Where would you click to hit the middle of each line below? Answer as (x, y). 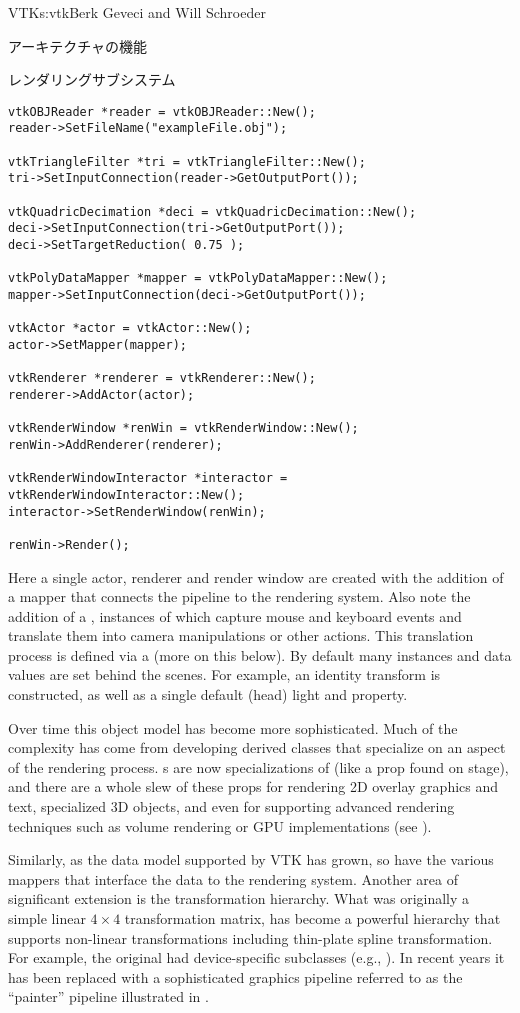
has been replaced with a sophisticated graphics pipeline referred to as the (235, 976)
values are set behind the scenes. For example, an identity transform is (224, 674)
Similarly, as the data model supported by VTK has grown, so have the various (251, 859)
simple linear (47, 918)
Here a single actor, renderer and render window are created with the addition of (256, 576)
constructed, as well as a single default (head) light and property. (208, 694)
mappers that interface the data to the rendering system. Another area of (233, 878)
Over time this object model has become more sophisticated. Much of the (233, 727)
